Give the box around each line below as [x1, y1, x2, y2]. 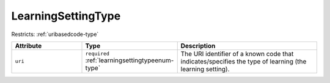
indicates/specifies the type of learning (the [180, 57, 307, 65]
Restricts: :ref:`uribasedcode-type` [11, 31, 99, 38]
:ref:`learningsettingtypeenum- [85, 56, 174, 65]
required [85, 51, 110, 57]
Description [180, 41, 216, 50]
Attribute [15, 41, 42, 50]
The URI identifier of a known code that [180, 49, 294, 58]
